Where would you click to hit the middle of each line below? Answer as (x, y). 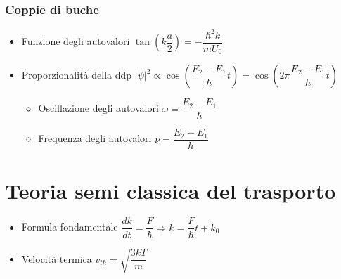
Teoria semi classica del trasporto (170, 190)
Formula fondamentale (70, 227)
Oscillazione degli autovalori (98, 108)
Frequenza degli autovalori (95, 138)
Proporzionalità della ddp (77, 75)
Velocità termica (57, 258)
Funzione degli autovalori (76, 41)
